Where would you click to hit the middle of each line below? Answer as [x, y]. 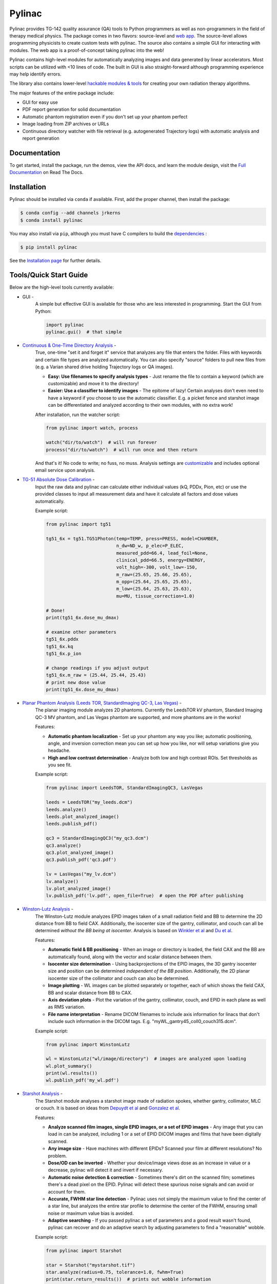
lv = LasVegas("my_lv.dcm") [81, 874]
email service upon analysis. [65, 470]
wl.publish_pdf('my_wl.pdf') [83, 1080]
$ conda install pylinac [52, 220]
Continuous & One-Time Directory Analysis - [69, 345]
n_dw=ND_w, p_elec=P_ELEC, [150, 546]
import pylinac [65, 325]
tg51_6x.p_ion [64, 654]
